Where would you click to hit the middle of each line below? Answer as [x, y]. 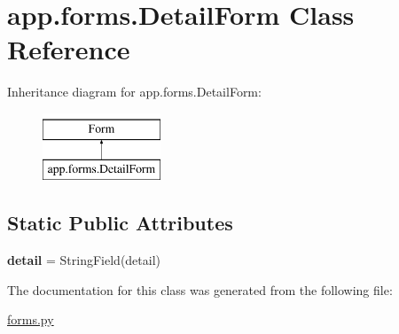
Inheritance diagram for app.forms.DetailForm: [134, 92]
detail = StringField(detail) [84, 260]
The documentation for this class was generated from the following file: [200, 289]
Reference [69, 49]
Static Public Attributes [120, 223]
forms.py [31, 319]
